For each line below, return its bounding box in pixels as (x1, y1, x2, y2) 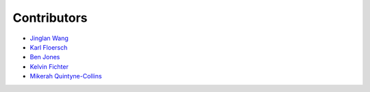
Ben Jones (29, 53, 60, 61)
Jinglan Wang (29, 34, 69, 42)
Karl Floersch (29, 43, 68, 51)
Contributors (12, 10, 88, 25)
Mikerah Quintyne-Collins (29, 72, 102, 80)
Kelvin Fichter (29, 62, 69, 71)
